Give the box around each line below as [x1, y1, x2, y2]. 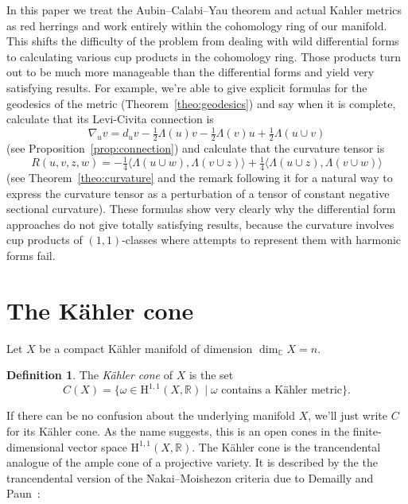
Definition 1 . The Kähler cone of [6, 366, 173, 383]
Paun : [6, 485, 41, 502]
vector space [68, 438, 127, 455]
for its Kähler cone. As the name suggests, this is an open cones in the [6, 423, 350, 439]
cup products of [6, 231, 83, 248]
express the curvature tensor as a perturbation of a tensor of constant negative [6, 184, 390, 201]
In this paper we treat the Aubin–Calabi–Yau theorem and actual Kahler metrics [6, 2, 402, 17]
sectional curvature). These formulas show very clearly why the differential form [6, 200, 396, 217]
